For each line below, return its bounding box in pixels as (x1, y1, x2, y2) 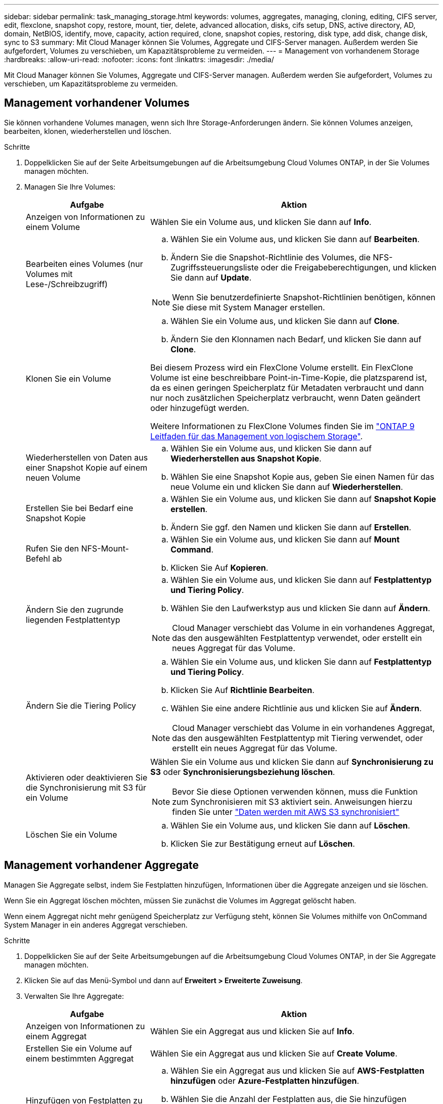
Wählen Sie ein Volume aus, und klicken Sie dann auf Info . (150, 216, 372, 227)
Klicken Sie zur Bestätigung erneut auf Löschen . (170, 838, 355, 849)
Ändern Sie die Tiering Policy (26, 700, 136, 711)
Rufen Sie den (26, 543, 79, 554)
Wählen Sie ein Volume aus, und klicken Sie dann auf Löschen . (170, 820, 410, 831)
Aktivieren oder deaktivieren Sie (26, 772, 148, 783)
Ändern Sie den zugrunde (26, 604, 124, 615)
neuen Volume (26, 472, 81, 483)
